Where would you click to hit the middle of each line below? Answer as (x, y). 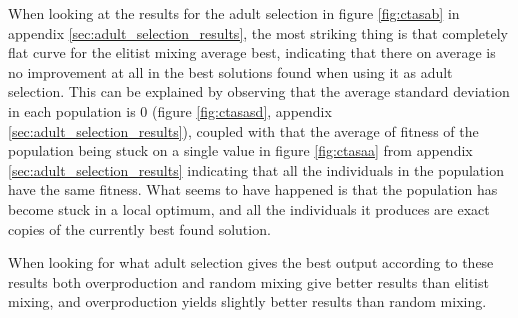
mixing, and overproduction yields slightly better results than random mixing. (247, 301)
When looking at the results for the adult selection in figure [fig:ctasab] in (234, 13)
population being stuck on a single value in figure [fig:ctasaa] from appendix (240, 150)
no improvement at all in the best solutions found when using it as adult (230, 71)
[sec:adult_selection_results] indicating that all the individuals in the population (256, 169)
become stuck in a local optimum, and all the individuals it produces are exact (249, 208)
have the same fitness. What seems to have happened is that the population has (253, 189)
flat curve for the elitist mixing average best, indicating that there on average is (252, 52)
